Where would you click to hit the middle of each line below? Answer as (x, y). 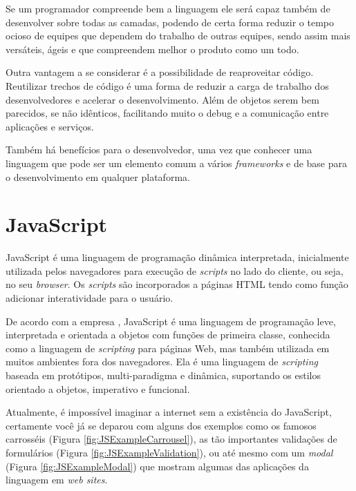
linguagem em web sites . (57, 480)
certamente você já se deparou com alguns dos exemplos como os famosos (161, 425)
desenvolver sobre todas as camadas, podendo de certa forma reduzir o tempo (170, 22)
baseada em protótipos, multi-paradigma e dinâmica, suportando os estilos (163, 375)
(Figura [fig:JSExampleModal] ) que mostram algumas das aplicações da (157, 466)
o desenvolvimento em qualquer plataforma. (98, 176)
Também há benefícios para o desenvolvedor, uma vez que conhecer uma (159, 150)
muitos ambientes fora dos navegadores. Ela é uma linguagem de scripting (162, 362)
